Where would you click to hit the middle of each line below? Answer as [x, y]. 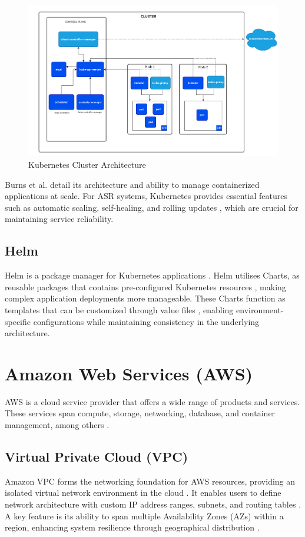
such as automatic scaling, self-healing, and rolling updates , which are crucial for [152, 207]
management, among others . [57, 425]
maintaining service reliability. [59, 219]
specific [18, 321]
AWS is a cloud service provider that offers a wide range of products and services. [152, 401]
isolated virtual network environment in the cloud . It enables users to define [143, 493]
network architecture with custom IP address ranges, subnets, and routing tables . [153, 504]
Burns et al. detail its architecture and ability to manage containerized [132, 184]
